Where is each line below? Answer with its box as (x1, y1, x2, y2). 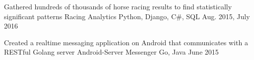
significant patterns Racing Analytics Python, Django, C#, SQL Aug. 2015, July (4, 11, 250, 21)
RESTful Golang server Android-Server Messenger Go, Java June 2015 (4, 47, 219, 57)
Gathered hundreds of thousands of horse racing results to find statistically (4, 1, 232, 11)
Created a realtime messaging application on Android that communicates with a (4, 37, 248, 47)
